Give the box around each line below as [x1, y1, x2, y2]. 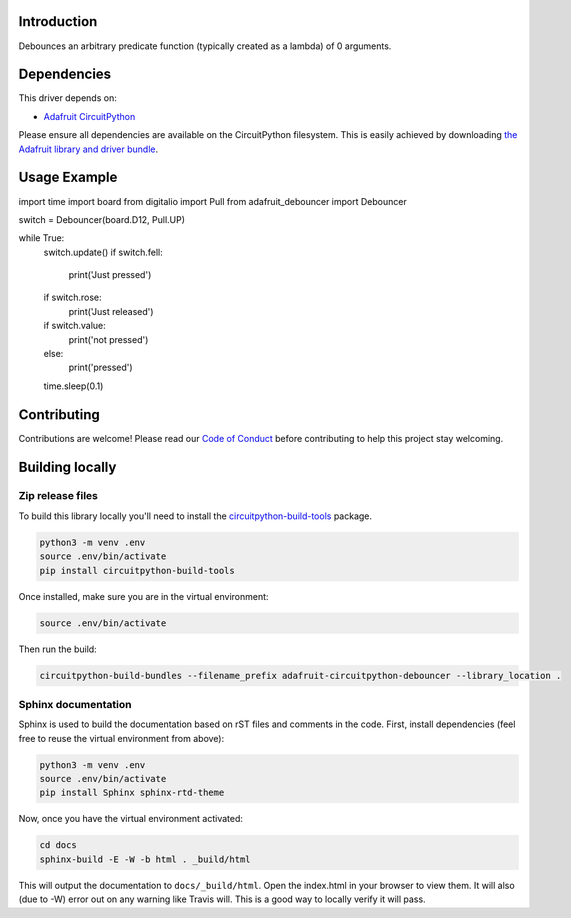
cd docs [39, 840, 77, 851]
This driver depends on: [18, 92, 117, 104]
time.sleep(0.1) [43, 380, 104, 392]
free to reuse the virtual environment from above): [18, 732, 225, 744]
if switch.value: [43, 320, 107, 332]
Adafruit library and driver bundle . [18, 143, 159, 155]
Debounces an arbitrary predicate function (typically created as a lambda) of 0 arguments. [18, 40, 392, 52]
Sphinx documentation [18, 697, 132, 711]
